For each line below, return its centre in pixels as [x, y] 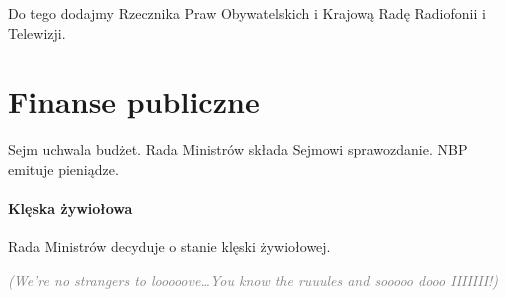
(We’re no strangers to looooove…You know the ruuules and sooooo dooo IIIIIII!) [253, 279]
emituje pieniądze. [63, 168]
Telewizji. [37, 32]
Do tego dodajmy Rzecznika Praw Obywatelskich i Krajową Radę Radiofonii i [247, 13]
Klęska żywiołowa [70, 208]
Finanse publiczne [134, 101]
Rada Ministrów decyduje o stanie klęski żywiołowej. [169, 246]
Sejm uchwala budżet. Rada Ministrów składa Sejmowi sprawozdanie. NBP [238, 149]
